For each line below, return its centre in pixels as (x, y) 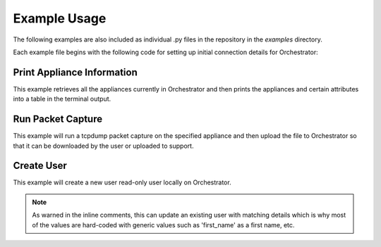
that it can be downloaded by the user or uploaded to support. (103, 146)
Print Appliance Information (75, 72)
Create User (40, 166)
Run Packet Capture (58, 119)
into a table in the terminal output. (62, 99)
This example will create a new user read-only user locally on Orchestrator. (122, 182)
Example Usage (60, 18)
